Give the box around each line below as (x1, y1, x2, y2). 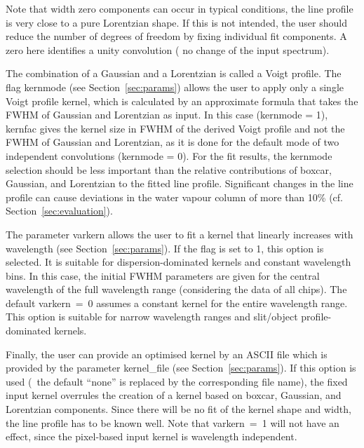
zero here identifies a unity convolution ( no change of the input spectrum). (6, 42, 330, 57)
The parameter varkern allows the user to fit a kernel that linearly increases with (6, 226, 353, 241)
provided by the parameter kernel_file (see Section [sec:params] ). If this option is (6, 360, 356, 375)
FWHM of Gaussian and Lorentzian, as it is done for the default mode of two (6, 135, 339, 149)
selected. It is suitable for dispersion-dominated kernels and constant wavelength (6, 254, 351, 269)
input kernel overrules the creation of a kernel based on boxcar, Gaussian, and (6, 388, 342, 402)
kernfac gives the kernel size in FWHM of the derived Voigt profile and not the (6, 121, 345, 135)
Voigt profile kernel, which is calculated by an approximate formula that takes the (6, 93, 358, 108)
